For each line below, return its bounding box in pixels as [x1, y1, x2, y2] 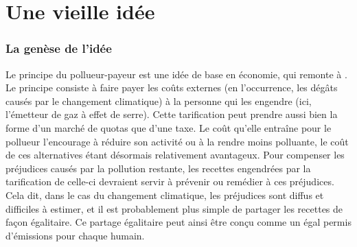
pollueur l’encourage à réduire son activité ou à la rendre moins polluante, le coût [5, 134, 349, 148]
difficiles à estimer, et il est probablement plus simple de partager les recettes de [5, 201, 343, 215]
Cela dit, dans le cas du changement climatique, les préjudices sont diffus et [5, 187, 324, 202]
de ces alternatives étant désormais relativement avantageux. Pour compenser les [5, 148, 345, 162]
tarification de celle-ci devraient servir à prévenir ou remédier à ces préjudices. [5, 174, 334, 189]
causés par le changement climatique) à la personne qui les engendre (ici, [5, 93, 312, 108]
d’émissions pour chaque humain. [5, 228, 145, 242]
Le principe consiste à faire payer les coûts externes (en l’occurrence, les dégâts [5, 80, 338, 95]
